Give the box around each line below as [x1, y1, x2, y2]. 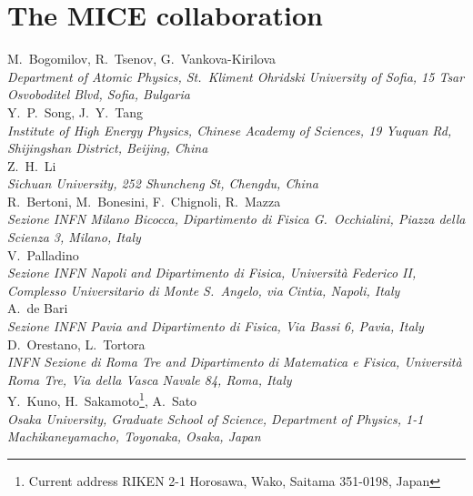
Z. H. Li [7, 156, 56, 175]
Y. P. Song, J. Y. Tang [7, 102, 143, 121]
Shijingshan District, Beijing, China [7, 138, 208, 157]
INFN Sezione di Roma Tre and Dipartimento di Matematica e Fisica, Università [7, 352, 462, 371]
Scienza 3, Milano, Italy [7, 228, 141, 247]
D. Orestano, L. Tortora [7, 334, 146, 353]
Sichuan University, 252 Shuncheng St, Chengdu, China [7, 174, 318, 193]
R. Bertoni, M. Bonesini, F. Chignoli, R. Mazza [7, 191, 281, 210]
